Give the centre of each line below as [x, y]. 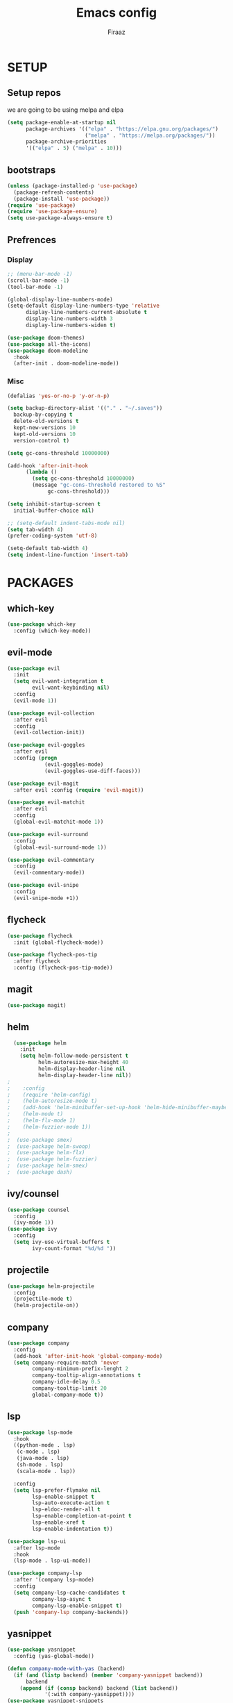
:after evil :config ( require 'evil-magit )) [79, 790]
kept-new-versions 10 [45, 428]
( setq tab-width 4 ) [35, 529]
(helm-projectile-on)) [46, 1306]
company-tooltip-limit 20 [70, 1388]
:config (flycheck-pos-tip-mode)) [63, 968]
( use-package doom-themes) [46, 338]
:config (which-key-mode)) [52, 631]
